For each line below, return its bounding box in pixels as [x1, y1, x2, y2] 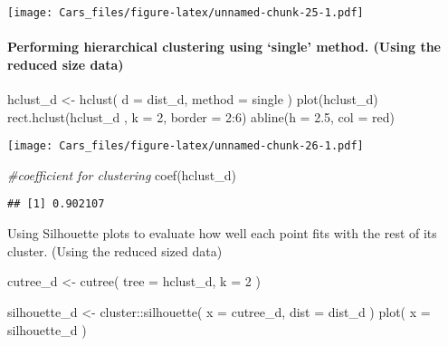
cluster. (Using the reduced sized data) [7, 241, 223, 260]
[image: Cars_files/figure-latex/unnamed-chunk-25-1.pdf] [7, 6, 364, 19]
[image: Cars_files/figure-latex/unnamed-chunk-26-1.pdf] [7, 139, 364, 153]
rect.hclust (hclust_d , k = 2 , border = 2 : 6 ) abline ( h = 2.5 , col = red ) [7, 107, 395, 126]
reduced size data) [7, 54, 124, 73]
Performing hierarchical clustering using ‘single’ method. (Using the [7, 37, 441, 56]
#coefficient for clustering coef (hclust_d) [7, 165, 236, 184]
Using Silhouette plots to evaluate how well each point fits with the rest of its [7, 224, 437, 243]
